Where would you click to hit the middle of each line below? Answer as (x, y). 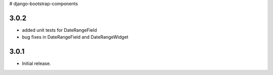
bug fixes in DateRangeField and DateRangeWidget (75, 37)
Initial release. (36, 63)
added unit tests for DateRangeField (59, 30)
